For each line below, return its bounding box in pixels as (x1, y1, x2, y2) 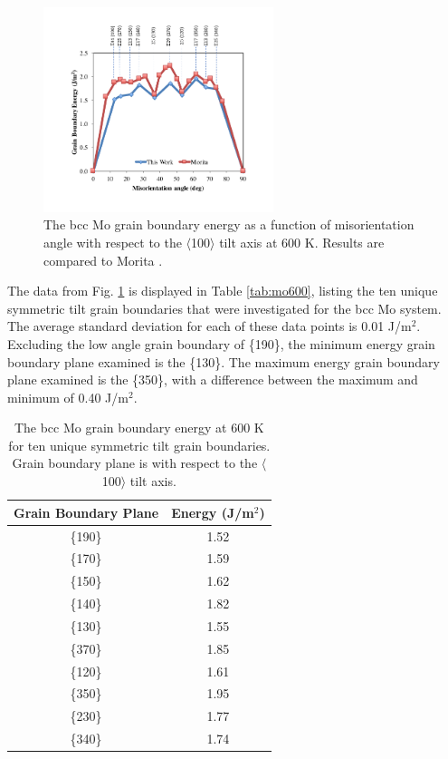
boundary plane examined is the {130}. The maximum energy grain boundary (7, 352, 440, 371)
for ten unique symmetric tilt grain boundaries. (8, 435, 271, 454)
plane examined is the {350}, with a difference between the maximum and (7, 370, 418, 389)
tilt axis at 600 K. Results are (219, 232, 385, 251)
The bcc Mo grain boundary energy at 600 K (14, 418, 264, 437)
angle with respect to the (43, 232, 182, 251)
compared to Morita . (43, 250, 163, 269)
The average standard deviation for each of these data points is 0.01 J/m (7, 316, 412, 336)
